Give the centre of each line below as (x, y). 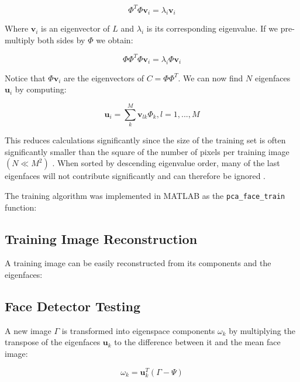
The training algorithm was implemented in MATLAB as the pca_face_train (145, 195)
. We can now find (211, 78)
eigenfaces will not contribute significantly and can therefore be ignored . (135, 176)
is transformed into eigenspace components (138, 330)
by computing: (41, 89)
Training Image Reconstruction (101, 238)
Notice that (25, 78)
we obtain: (115, 39)
